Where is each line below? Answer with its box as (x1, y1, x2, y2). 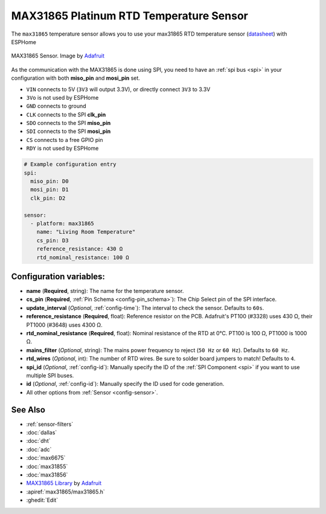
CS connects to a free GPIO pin (26, 136, 103, 143)
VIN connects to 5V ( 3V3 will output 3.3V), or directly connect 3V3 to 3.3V (26, 85, 211, 93)
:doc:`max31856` (26, 471, 68, 478)
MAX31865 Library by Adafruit (26, 480, 102, 487)
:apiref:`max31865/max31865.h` (26, 488, 105, 495)
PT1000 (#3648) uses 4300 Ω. (26, 321, 103, 329)
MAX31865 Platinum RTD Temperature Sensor (11, 9, 249, 22)
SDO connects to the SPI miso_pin (26, 120, 111, 127)
